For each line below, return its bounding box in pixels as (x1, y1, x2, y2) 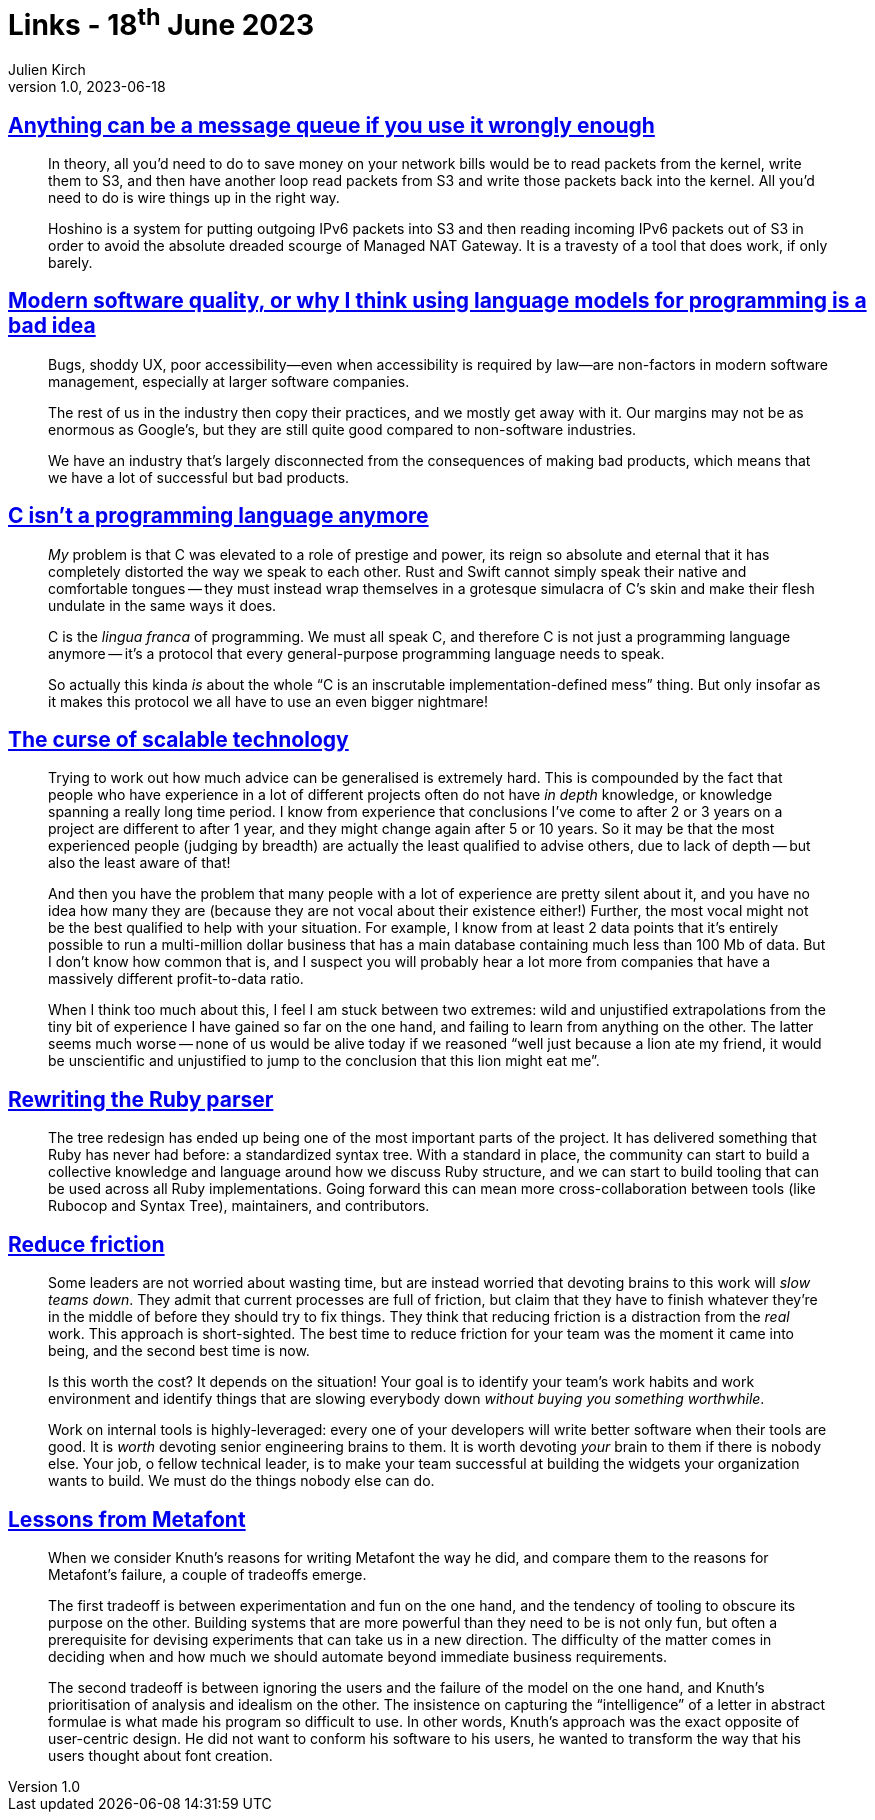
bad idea (8, 313, 96, 339)
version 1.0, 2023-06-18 (8, 78, 166, 96)
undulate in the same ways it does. (48, 596, 277, 614)
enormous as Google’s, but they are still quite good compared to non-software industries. (48, 420, 637, 438)
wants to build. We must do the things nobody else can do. (48, 1472, 435, 1490)
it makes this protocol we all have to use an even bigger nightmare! (48, 692, 488, 710)
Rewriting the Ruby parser (8, 1086, 274, 1112)
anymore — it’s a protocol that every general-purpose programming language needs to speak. (48, 644, 665, 662)
